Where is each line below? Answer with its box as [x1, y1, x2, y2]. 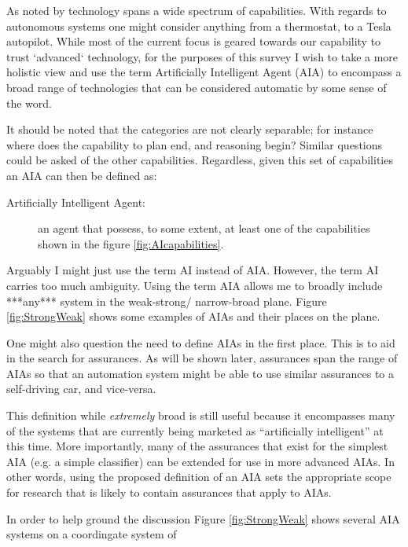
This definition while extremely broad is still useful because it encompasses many [6, 407, 395, 424]
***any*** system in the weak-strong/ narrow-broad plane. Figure [6, 292, 327, 309]
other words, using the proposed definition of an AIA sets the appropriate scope [6, 468, 391, 485]
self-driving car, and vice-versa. [6, 380, 156, 397]
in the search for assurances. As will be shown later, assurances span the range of [6, 350, 398, 366]
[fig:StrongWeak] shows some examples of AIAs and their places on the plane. [6, 308, 380, 325]
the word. [6, 94, 52, 111]
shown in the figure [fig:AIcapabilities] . [38, 235, 224, 251]
